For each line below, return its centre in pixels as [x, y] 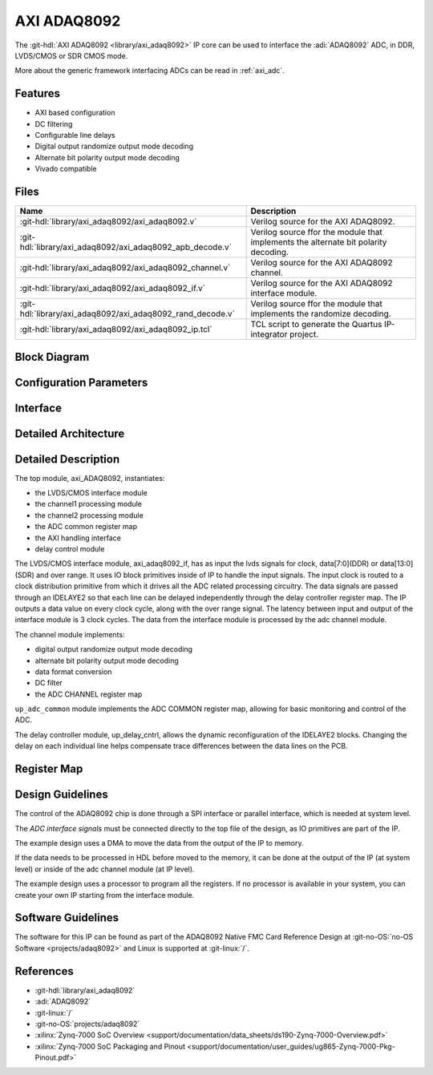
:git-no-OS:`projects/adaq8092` [87, 1024]
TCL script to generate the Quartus [316, 325]
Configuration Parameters [81, 382]
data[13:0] [397, 564]
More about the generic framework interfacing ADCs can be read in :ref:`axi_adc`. [150, 71]
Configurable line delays [75, 135]
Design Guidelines [61, 795]
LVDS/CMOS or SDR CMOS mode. [71, 55]
